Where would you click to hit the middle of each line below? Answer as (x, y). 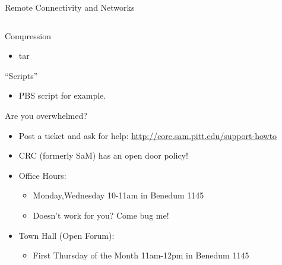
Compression (28, 35)
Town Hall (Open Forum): (66, 235)
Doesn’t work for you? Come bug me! (101, 215)
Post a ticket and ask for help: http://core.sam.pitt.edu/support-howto (148, 135)
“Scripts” (21, 75)
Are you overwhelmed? (46, 115)
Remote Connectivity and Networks (70, 7)
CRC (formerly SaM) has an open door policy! (103, 155)
